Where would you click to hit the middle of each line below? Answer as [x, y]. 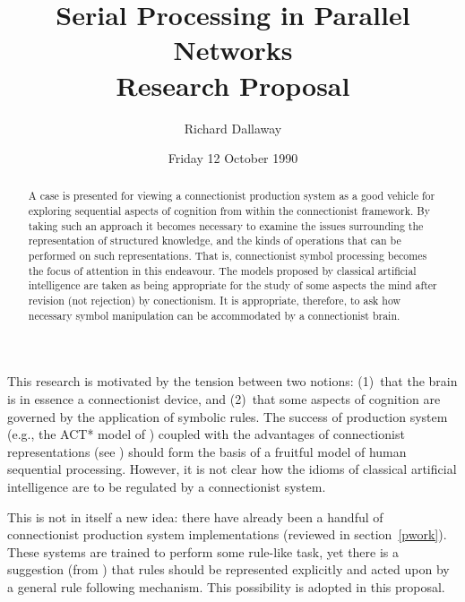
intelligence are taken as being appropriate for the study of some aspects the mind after [232, 285]
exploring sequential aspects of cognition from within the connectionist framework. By [229, 211]
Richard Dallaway [233, 128]
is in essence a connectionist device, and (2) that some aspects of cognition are [224, 398]
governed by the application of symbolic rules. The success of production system [228, 416]
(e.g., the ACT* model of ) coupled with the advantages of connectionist [206, 434]
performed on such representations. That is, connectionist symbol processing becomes [228, 256]
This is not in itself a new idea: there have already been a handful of [195, 516]
